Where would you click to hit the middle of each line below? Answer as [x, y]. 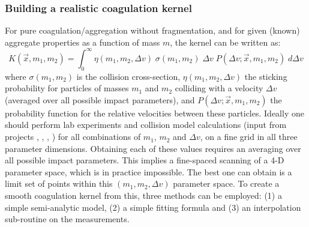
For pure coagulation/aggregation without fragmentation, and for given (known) [152, 30]
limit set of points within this [59, 183]
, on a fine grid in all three [249, 137]
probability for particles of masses [67, 88]
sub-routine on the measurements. [67, 219]
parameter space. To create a [226, 183]
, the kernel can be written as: [225, 42]
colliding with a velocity [219, 88]
